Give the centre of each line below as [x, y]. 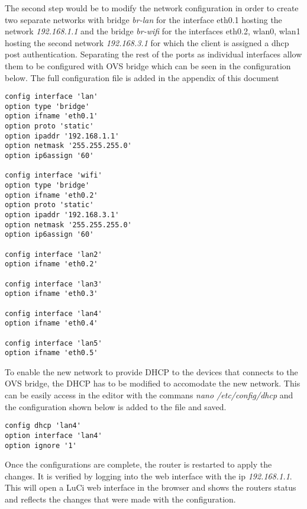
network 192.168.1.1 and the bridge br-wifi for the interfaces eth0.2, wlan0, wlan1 [153, 31]
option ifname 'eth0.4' [51, 323]
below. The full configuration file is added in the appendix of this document [142, 77]
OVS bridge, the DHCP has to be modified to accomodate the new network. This [153, 383]
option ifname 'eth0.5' [51, 353]
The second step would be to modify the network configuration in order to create [152, 8]
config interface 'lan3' [54, 284]
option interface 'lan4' [54, 435]
